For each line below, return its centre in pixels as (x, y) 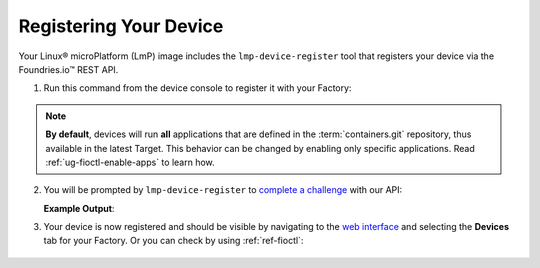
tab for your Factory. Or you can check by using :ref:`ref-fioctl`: (173, 241)
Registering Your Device (121, 26)
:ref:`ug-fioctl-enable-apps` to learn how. (130, 162)
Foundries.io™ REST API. (68, 69)
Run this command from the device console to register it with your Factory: (197, 88)
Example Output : (79, 208)
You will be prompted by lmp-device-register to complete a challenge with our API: (223, 190)
